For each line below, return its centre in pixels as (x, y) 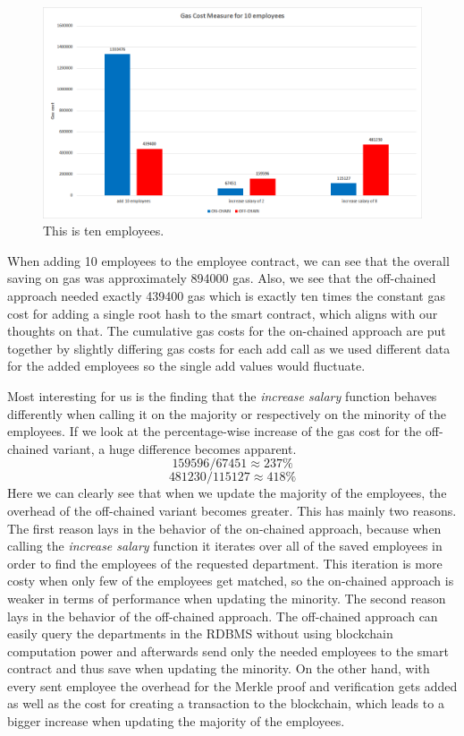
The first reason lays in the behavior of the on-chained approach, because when (224, 528)
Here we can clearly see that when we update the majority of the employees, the (227, 493)
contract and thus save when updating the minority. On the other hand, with (219, 668)
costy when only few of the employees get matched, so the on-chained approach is (231, 581)
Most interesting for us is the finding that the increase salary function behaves (222, 395)
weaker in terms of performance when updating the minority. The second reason (227, 598)
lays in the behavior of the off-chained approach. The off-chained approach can (223, 616)
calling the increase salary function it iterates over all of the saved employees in (225, 546)
